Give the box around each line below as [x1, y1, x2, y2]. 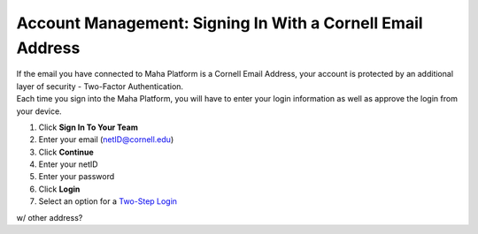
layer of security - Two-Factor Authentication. [16, 80, 184, 92]
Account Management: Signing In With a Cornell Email [16, 13, 424, 33]
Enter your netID [38, 159, 98, 170]
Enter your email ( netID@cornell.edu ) [38, 134, 174, 145]
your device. [16, 106, 62, 117]
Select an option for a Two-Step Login [38, 196, 177, 207]
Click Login [38, 184, 81, 194]
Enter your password [38, 171, 115, 182]
